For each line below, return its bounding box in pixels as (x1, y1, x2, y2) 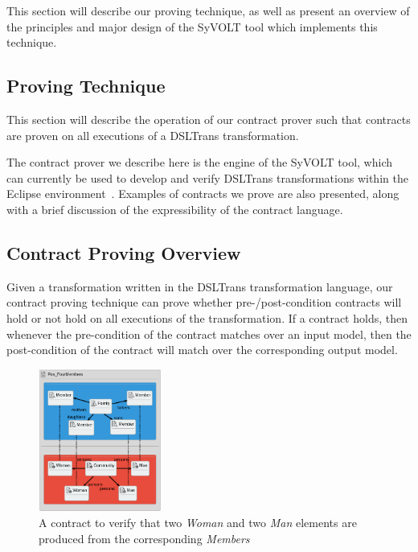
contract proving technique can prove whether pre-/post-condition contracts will (6, 294, 402, 311)
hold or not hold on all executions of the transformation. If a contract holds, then (6, 309, 408, 326)
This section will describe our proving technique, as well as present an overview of (6, 2, 410, 19)
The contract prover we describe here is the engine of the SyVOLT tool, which (6, 154, 393, 171)
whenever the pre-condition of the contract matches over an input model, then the (6, 325, 412, 342)
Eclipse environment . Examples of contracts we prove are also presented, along (6, 185, 400, 202)
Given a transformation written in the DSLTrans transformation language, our (6, 278, 393, 295)
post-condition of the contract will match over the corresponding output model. (6, 341, 398, 358)
